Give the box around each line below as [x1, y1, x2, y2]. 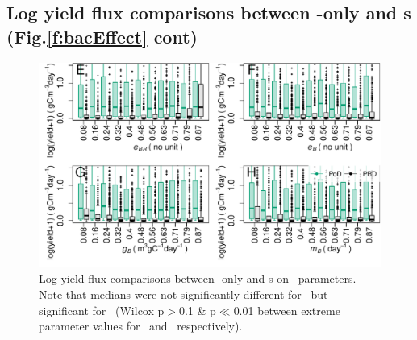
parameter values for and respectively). [39, 317, 243, 334]
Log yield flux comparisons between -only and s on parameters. [39, 270, 357, 287]
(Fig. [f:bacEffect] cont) [6, 23, 198, 48]
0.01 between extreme [233, 301, 340, 318]
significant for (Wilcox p [39, 301, 165, 318]
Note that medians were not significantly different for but [39, 286, 328, 303]
